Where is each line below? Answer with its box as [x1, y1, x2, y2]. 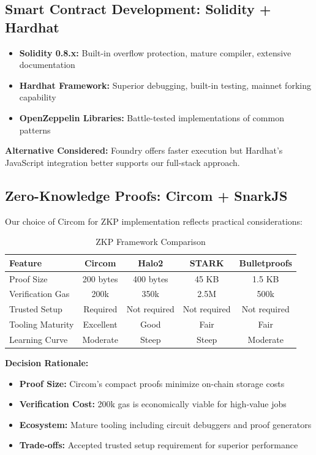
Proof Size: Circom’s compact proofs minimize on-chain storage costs [19, 377, 285, 389]
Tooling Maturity [9, 318, 74, 331]
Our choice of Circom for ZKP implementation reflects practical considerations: [5, 214, 303, 227]
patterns [19, 123, 51, 136]
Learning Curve [9, 333, 68, 345]
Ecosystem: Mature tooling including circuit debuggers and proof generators [19, 418, 312, 431]
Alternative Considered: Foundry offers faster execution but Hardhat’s [5, 144, 283, 157]
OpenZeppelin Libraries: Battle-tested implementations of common [19, 111, 284, 124]
